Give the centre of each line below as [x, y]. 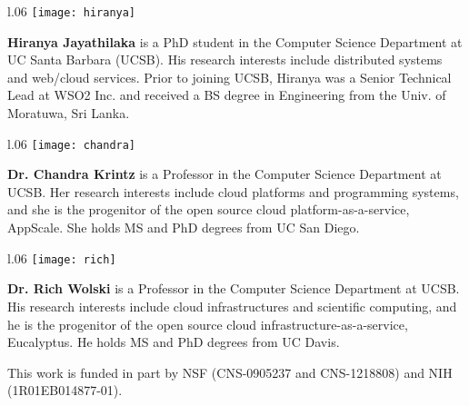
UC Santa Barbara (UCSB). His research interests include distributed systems [225, 59]
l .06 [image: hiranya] [72, 11]
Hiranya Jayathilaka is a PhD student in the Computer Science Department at [235, 41]
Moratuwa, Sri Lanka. [69, 113]
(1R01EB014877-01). [65, 390]
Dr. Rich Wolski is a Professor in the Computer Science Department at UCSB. [234, 288]
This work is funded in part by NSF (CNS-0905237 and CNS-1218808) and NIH [230, 372]
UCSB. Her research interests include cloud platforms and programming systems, [233, 191]
